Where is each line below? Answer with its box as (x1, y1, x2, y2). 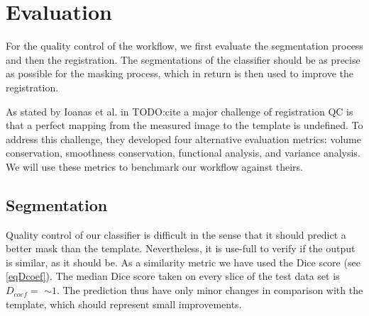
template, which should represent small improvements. (6, 296, 242, 311)
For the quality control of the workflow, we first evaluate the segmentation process (6, 38, 363, 53)
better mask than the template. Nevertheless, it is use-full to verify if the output (6, 241, 356, 256)
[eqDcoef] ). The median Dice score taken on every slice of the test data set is (6, 269, 340, 283)
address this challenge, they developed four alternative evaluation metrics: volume (6, 131, 361, 146)
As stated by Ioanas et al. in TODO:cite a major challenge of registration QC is (6, 103, 353, 118)
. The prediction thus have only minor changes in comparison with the (56, 283, 363, 298)
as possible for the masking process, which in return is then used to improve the (6, 66, 354, 81)
